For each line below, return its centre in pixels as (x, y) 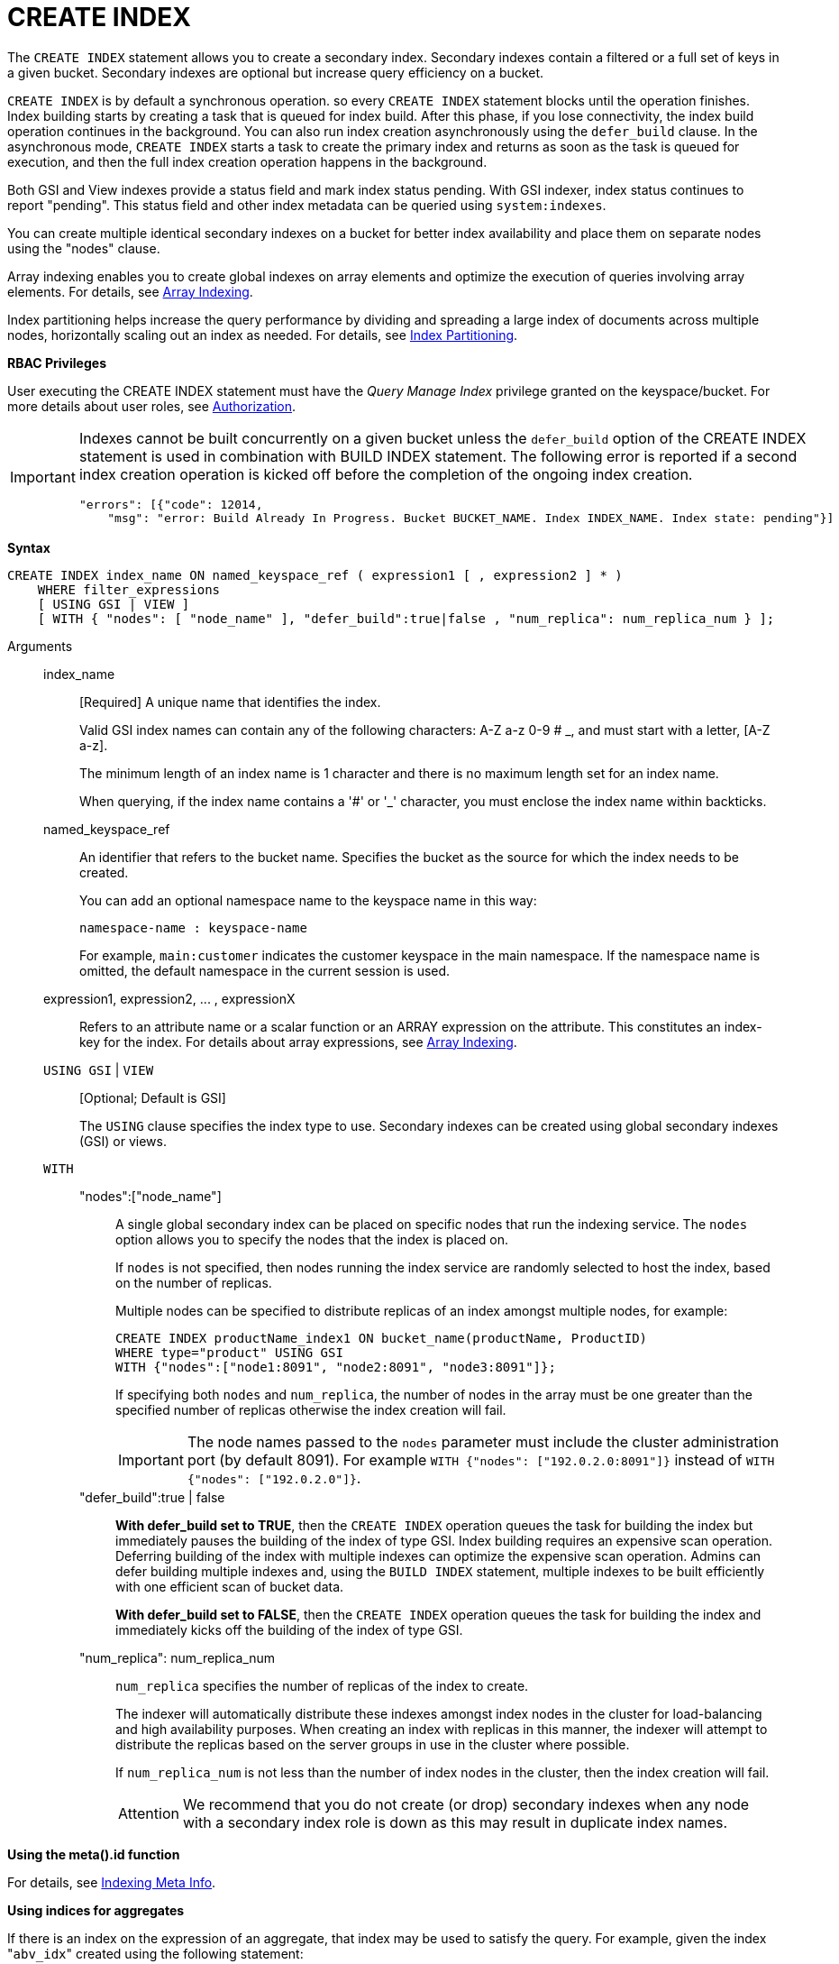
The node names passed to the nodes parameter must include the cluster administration (483, 1441)
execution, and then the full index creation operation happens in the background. (247, 161)
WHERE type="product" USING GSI (229, 1352)
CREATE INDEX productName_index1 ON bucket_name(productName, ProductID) (382, 1338)
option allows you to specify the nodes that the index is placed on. (312, 1239)
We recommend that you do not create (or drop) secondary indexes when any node (466, 1804)
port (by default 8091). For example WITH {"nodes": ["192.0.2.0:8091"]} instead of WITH (481, 1459)
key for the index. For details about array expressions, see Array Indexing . (298, 1042)
